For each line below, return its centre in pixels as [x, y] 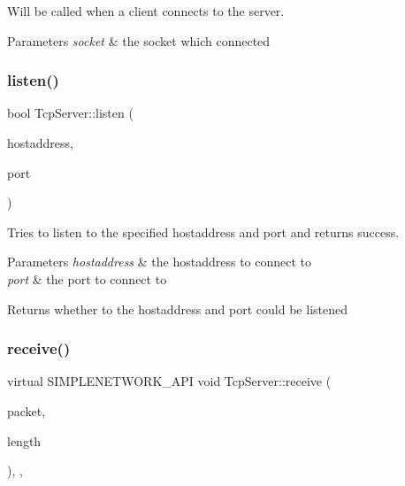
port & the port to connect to [87, 278]
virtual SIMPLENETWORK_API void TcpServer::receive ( [169, 381]
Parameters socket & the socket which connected [139, 40]
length [24, 440]
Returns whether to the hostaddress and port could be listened [177, 309]
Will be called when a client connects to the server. [146, 11]
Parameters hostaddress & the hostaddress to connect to [160, 262]
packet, [27, 410]
